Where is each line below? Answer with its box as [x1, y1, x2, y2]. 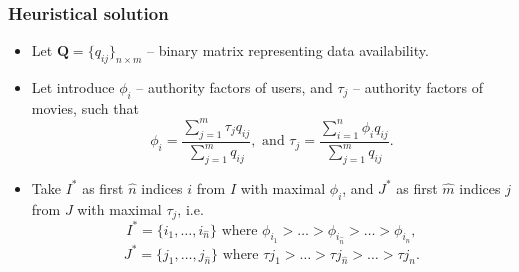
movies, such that [31, 97, 139, 118]
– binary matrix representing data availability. [146, 40, 429, 61]
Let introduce [31, 77, 115, 98]
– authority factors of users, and [136, 77, 333, 98]
